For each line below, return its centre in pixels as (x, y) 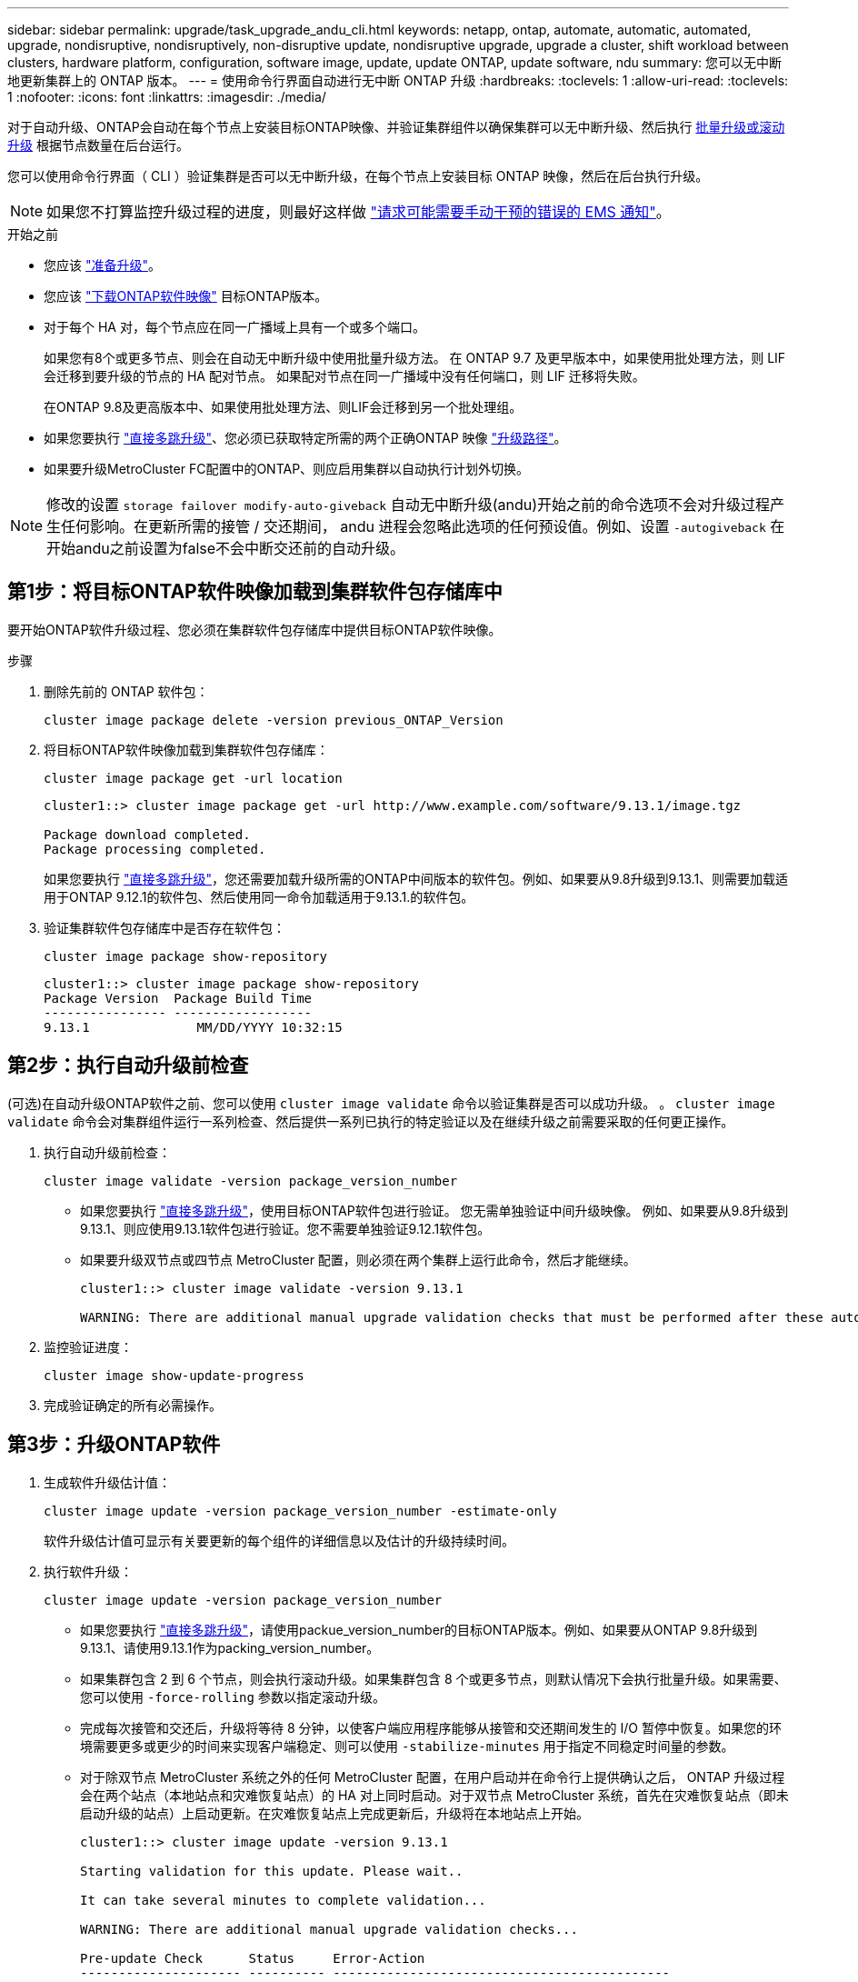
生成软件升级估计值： (107, 1482)
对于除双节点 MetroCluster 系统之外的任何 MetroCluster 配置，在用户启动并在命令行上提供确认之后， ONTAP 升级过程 (433, 1777)
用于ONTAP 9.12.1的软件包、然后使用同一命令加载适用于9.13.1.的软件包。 (259, 896)
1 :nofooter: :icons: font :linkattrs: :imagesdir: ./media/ (167, 97)
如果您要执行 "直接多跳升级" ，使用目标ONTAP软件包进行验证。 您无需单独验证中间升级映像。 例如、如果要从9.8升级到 (434, 1210)
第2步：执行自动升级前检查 (128, 1066)
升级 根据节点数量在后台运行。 (98, 145)
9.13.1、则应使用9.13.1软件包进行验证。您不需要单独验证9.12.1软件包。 (285, 1228)
